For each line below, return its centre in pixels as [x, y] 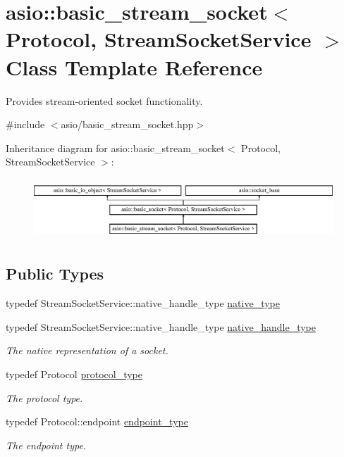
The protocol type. [44, 397]
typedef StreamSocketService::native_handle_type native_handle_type [161, 326]
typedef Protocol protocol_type [74, 374]
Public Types [55, 274]
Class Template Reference [134, 67]
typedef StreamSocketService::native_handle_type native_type [143, 303]
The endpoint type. [46, 445]
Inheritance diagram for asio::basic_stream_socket [115, 148]
